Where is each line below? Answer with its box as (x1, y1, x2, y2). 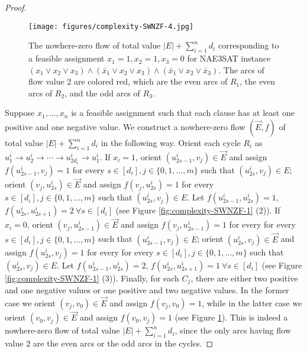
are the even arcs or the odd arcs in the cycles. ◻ (33, 336, 214, 349)
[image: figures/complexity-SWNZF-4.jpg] (28, 22, 194, 31)
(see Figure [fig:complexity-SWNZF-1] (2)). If (115, 204, 280, 216)
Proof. (5, 1, 27, 13)
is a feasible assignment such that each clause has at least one (71, 106, 295, 119)
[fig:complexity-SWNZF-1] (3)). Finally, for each (5, 271, 179, 284)
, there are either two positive (190, 271, 298, 284)
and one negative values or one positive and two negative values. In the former (5, 284, 289, 296)
